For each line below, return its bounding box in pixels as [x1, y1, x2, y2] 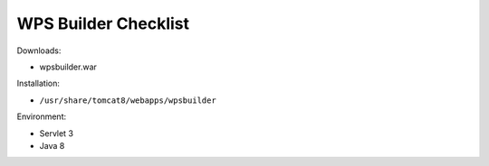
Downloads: [16, 45, 62, 56]
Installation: [16, 78, 61, 89]
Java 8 [39, 140, 65, 151]
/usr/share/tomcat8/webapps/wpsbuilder [39, 95, 216, 106]
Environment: [16, 111, 67, 122]
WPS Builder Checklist [16, 14, 190, 33]
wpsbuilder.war [39, 61, 97, 72]
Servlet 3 [39, 127, 74, 139]
